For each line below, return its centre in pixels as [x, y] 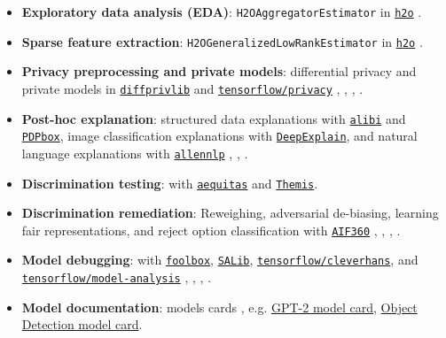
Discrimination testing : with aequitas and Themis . [170, 183]
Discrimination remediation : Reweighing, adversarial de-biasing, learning [230, 213]
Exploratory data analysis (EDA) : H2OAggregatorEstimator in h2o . [222, 12]
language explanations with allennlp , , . [135, 153]
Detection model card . [82, 324]
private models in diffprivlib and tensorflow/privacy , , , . [192, 88]
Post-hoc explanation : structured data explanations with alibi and [214, 118]
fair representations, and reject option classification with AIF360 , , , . [211, 230]
